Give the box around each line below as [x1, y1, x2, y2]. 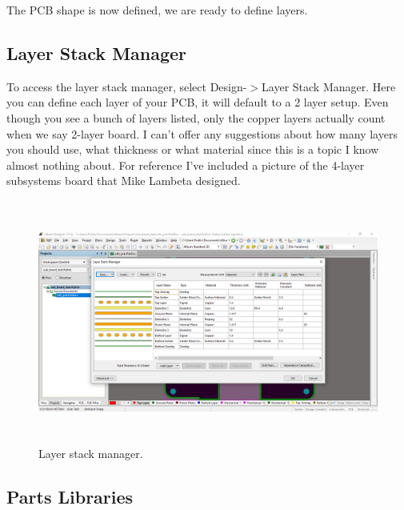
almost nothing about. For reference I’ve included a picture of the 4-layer [6, 156, 365, 173]
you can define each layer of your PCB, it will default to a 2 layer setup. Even [6, 94, 389, 110]
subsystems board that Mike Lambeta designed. [6, 172, 241, 189]
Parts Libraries [6, 484, 134, 508]
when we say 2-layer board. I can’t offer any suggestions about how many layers [6, 125, 398, 142]
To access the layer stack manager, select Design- [6, 78, 247, 94]
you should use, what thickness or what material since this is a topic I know [6, 141, 379, 158]
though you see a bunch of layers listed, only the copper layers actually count [6, 109, 386, 126]
